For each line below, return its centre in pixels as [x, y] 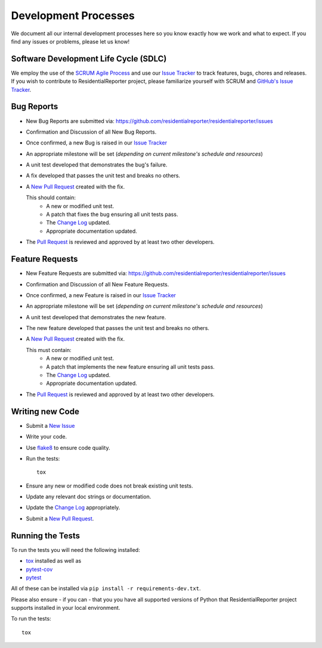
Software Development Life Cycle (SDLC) [89, 59]
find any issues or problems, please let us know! [70, 41]
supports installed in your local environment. [66, 608]
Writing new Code [45, 411]
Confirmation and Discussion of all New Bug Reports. [91, 132]
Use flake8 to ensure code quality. [68, 448]
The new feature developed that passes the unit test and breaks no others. [118, 328]
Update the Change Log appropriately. [73, 508]
